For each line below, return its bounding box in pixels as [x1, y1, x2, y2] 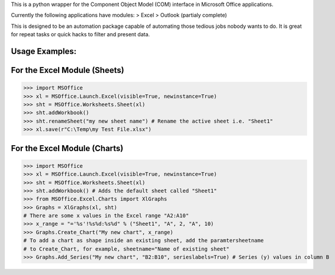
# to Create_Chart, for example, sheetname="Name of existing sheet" [23, 245, 230, 252]
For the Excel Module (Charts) [11, 143, 124, 154]
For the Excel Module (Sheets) [11, 65, 124, 75]
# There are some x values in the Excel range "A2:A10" [23, 212, 189, 219]
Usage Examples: [11, 46, 77, 56]
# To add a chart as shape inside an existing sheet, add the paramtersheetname [23, 237, 264, 244]
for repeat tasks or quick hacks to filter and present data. [11, 31, 150, 38]
